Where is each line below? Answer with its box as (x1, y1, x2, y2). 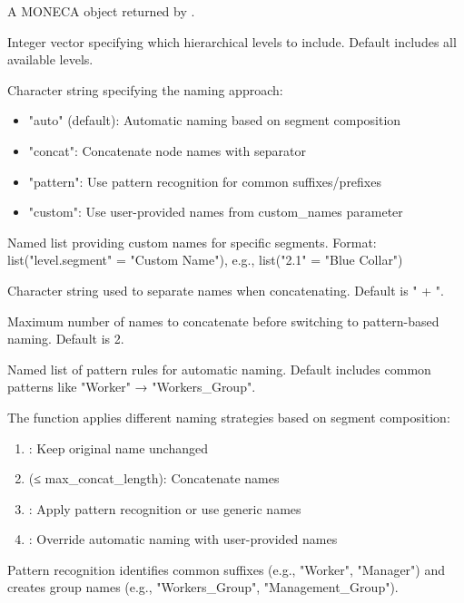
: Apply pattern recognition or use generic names (28, 499, 301, 518)
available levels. (7, 50, 94, 69)
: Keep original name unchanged (28, 438, 209, 457)
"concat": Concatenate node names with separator (28, 141, 306, 160)
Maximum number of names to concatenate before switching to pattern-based (7, 311, 439, 330)
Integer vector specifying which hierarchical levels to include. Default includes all (7, 32, 457, 51)
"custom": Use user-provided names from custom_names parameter (28, 202, 403, 221)
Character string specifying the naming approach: (7, 80, 283, 99)
